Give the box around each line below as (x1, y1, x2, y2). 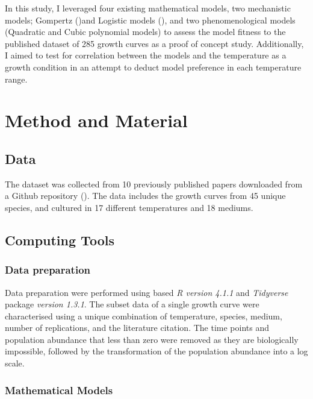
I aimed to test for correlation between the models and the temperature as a (5, 49, 287, 61)
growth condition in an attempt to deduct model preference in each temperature (5, 60, 302, 73)
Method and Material (5, 108, 188, 133)
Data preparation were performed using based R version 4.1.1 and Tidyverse (5, 286, 288, 298)
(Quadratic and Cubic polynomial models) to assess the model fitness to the (5, 25, 286, 38)
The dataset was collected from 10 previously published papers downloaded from (5, 177, 303, 190)
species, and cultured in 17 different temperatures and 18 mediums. (5, 201, 253, 213)
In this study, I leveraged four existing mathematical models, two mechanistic (5, 2, 291, 14)
